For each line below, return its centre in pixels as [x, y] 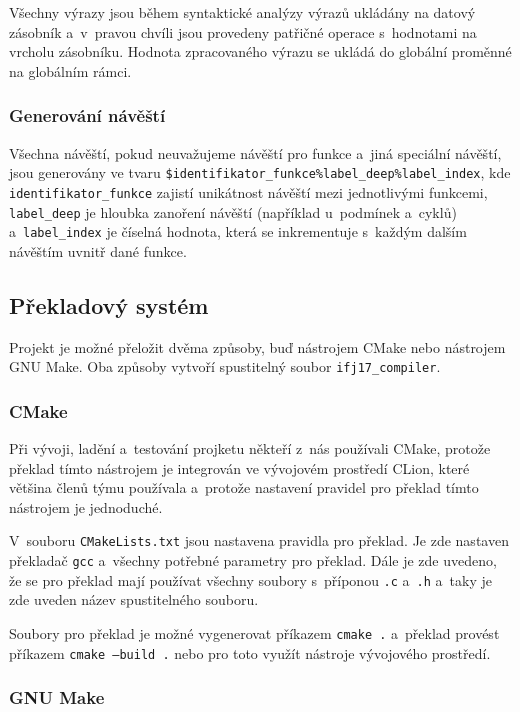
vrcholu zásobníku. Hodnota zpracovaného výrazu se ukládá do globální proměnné [260, 51]
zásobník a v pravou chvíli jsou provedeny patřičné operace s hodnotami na [243, 31]
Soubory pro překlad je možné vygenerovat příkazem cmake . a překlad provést [254, 633]
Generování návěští [87, 115]
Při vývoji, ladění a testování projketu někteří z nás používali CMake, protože [250, 448]
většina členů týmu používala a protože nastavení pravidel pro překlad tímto [244, 487]
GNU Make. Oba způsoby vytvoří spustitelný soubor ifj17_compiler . [225, 366]
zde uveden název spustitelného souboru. [134, 599]
